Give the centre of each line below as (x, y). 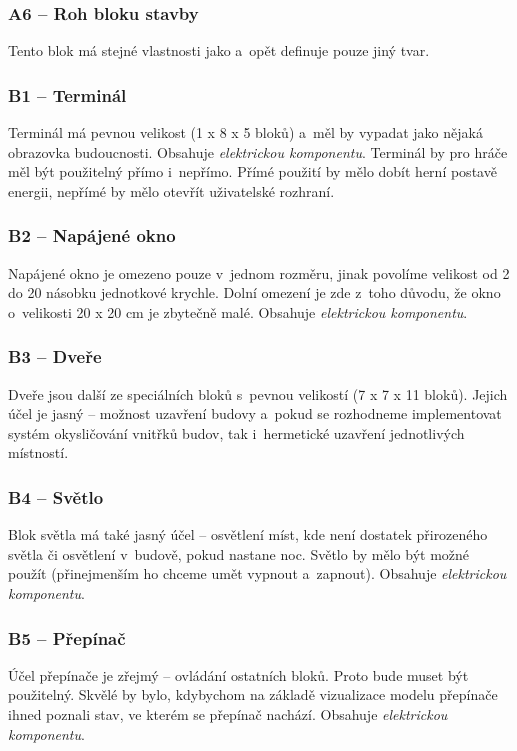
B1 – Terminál (67, 94)
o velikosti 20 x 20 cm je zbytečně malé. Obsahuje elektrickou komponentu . (238, 311)
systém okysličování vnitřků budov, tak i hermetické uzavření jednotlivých (236, 432)
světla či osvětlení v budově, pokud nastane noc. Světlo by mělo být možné (239, 553)
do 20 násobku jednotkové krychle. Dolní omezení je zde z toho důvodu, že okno (254, 292)
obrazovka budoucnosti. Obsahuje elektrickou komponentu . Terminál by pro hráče (258, 151)
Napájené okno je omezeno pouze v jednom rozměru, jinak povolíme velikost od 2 (259, 272)
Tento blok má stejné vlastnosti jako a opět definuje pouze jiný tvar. (219, 50)
